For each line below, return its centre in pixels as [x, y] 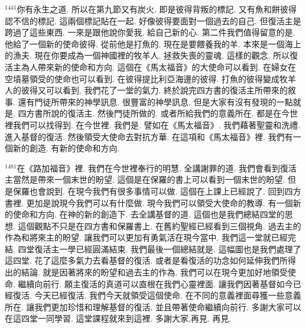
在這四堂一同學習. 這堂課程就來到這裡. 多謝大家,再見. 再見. [118, 318]
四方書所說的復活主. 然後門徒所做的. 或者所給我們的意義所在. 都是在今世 [158, 113]
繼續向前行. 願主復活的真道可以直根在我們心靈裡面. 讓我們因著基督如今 [155, 283]
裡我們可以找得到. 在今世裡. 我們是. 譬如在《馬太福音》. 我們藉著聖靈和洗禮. [153, 124]
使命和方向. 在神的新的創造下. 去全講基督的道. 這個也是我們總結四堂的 [149, 214]
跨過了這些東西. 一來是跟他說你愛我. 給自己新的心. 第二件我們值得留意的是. [150, 32]
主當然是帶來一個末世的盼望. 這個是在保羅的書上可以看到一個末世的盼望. [145, 179]
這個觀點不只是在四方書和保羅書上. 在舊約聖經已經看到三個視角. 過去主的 [159, 225]
